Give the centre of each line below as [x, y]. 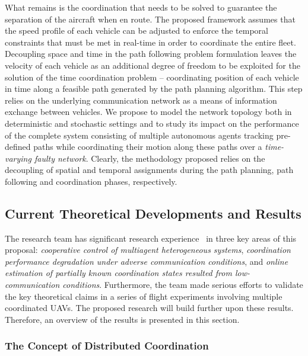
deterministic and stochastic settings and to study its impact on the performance [152, 123]
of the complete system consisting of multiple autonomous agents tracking [139, 135]
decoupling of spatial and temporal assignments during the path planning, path [149, 170]
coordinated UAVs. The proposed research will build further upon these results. [149, 308]
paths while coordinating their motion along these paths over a [148, 147]
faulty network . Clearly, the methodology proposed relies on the [150, 158]
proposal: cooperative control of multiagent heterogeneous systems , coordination [148, 250]
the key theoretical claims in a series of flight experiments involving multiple [144, 296]
